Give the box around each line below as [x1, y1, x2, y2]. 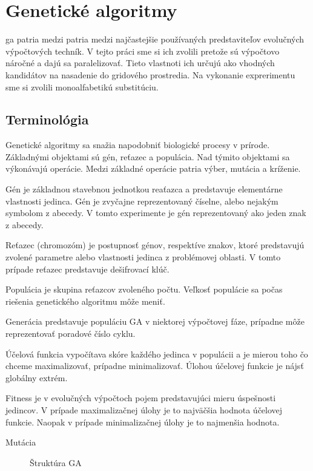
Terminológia [5, 110, 89, 129]
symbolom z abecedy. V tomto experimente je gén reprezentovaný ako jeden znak [5, 206, 306, 219]
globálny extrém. [5, 371, 68, 384]
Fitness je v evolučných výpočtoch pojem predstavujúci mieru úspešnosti [5, 391, 276, 404]
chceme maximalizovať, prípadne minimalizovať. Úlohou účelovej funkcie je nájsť [5, 359, 304, 372]
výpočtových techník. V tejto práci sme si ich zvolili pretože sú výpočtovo [5, 44, 280, 57]
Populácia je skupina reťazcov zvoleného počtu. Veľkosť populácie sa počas [5, 283, 283, 296]
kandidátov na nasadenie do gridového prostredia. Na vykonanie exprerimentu [5, 68, 295, 81]
